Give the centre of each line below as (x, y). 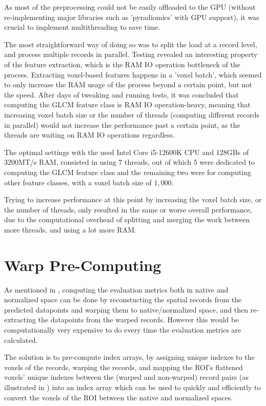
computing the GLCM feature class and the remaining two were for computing (128, 172)
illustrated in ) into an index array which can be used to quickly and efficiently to (132, 387)
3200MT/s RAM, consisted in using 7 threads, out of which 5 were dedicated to (130, 162)
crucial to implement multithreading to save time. (82, 27)
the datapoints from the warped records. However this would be (138, 320)
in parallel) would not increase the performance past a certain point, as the (122, 124)
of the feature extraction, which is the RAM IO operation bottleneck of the (122, 64)
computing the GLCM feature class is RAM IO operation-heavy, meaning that (127, 104)
